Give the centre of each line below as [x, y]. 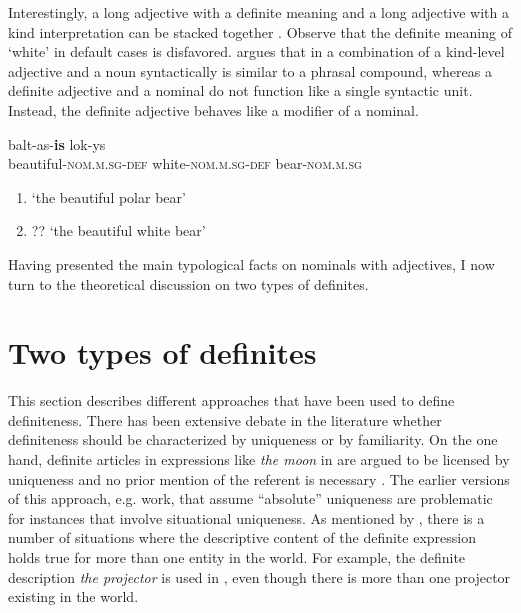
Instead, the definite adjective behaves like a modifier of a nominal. [213, 109]
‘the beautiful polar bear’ [108, 196]
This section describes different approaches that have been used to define [231, 400]
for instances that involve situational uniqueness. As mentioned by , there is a [246, 517]
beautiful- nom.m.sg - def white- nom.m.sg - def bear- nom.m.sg [185, 163]
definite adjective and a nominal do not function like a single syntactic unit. [240, 90]
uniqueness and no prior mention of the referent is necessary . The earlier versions [259, 478]
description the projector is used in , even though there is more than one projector [259, 576]
